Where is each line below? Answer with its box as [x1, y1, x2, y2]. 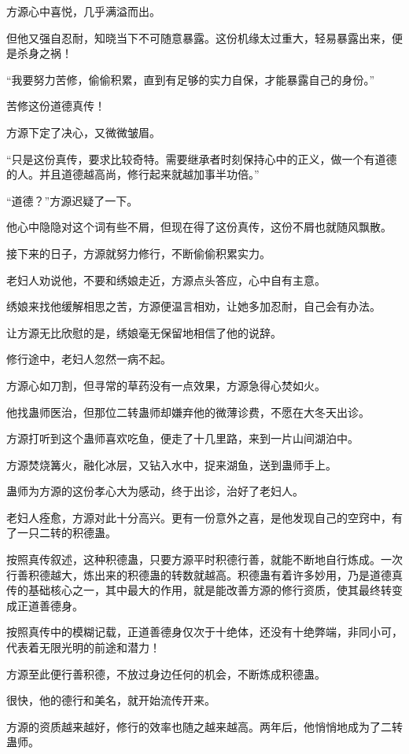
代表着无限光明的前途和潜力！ [6, 639, 160, 656]
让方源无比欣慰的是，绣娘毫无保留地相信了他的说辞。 [6, 324, 282, 340]
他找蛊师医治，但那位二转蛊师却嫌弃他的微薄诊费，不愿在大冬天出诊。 [6, 403, 370, 420]
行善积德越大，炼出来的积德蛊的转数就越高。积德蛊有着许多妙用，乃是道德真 [6, 566, 403, 583]
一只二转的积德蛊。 [17, 524, 116, 541]
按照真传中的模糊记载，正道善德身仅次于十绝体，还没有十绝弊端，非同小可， [6, 623, 403, 640]
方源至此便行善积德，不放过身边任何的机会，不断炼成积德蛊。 [6, 665, 326, 682]
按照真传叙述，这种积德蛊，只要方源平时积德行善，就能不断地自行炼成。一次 [6, 551, 403, 568]
